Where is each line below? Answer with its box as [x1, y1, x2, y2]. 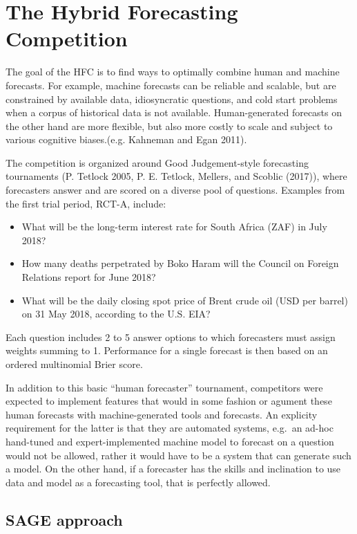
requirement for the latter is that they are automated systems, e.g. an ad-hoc [6, 421, 334, 435]
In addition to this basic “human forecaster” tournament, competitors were [6, 380, 323, 394]
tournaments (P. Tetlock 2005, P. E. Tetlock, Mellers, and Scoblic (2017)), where [6, 169, 347, 183]
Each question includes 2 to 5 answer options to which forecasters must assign [6, 329, 336, 344]
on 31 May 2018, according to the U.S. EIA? [21, 306, 211, 321]
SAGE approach [6, 508, 123, 530]
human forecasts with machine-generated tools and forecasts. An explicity [6, 407, 318, 421]
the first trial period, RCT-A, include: [6, 196, 166, 210]
